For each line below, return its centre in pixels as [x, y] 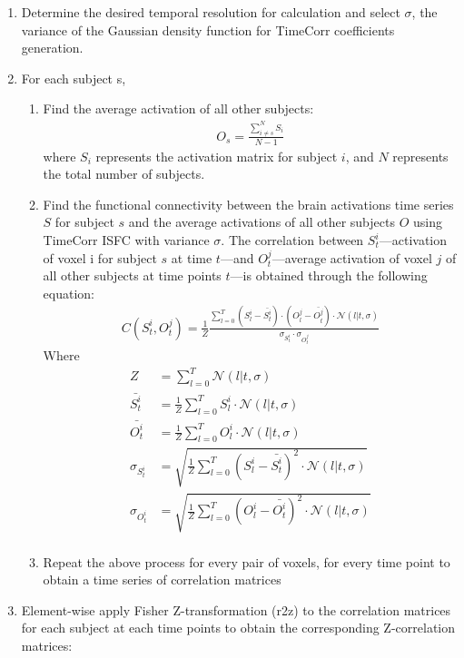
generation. [52, 48]
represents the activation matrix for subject [217, 156]
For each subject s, [74, 78]
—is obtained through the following [329, 275]
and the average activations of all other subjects [262, 222]
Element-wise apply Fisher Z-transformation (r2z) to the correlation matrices [236, 609]
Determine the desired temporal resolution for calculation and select [211, 12]
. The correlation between [292, 240]
